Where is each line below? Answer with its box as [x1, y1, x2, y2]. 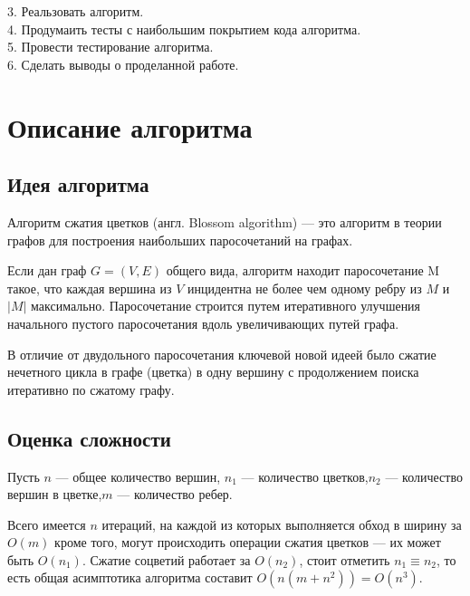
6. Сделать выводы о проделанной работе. [7, 54, 239, 73]
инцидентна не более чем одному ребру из [187, 278, 422, 297]
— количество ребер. [117, 485, 233, 504]
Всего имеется [7, 514, 86, 534]
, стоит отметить [299, 550, 390, 569]
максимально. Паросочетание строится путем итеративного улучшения [31, 296, 421, 315]
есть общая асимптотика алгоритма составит [7, 568, 253, 587]
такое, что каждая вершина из [7, 278, 172, 297]
